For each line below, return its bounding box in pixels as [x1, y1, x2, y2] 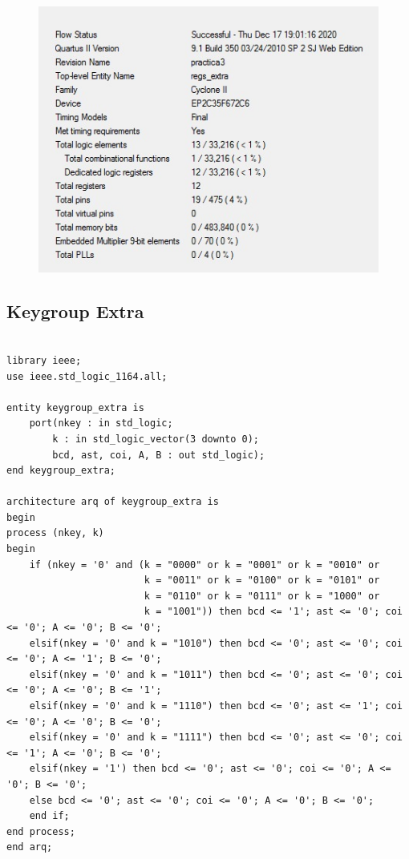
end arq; [6, 841, 53, 853]
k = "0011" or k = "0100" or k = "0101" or [144, 575, 380, 587]
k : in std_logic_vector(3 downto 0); [52, 433, 259, 445]
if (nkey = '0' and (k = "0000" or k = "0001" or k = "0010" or [29, 559, 380, 571]
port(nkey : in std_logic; [29, 417, 173, 429]
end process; [6, 825, 75, 837]
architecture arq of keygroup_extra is [6, 496, 219, 508]
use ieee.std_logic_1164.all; [6, 370, 168, 382]
